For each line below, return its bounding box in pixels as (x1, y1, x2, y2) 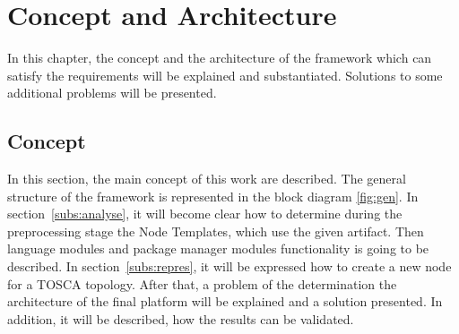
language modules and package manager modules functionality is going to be (7, 239, 429, 258)
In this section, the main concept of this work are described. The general (7, 169, 406, 188)
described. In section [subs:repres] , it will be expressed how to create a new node (7, 257, 452, 276)
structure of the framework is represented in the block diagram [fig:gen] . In (7, 186, 419, 205)
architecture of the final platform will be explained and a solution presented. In (7, 292, 443, 311)
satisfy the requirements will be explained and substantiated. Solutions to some (7, 65, 443, 84)
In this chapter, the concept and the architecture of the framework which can (7, 48, 432, 67)
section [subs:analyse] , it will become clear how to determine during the (7, 204, 403, 223)
